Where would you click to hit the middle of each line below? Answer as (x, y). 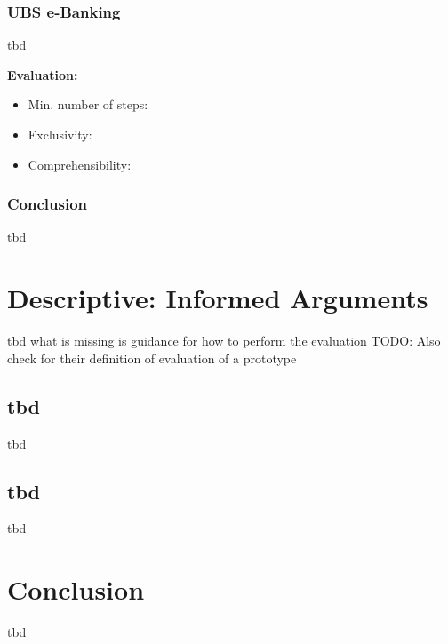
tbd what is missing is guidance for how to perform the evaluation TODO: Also (224, 341)
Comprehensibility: (80, 164)
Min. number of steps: (88, 104)
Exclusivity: (60, 134)
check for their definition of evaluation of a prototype (152, 358)
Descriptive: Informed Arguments (218, 298)
